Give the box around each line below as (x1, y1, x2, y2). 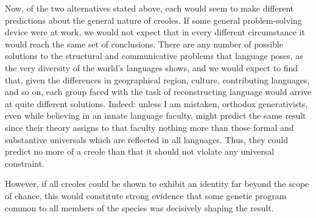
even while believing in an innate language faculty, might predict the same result (5, 109, 306, 122)
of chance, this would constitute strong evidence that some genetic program (5, 189, 287, 202)
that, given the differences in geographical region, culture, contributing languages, (5, 73, 310, 86)
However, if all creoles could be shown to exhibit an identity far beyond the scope (5, 177, 309, 190)
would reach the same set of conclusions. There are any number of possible (5, 37, 284, 50)
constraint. (5, 156, 45, 169)
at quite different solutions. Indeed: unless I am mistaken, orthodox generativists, (5, 97, 308, 110)
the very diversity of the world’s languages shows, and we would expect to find (5, 61, 298, 74)
